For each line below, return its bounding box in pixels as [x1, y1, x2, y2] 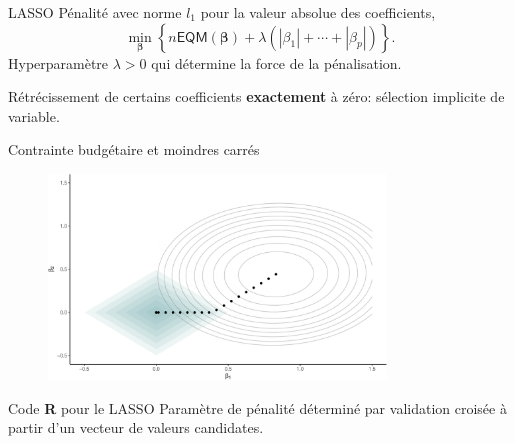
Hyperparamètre [8, 52, 109, 73]
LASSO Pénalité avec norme [8, 2, 182, 22]
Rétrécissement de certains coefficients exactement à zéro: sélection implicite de [8, 86, 505, 107]
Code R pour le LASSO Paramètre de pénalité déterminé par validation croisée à [8, 397, 507, 418]
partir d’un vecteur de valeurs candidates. [8, 417, 264, 438]
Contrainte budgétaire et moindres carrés [8, 139, 260, 160]
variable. [8, 105, 60, 126]
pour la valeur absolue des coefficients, [200, 2, 436, 22]
